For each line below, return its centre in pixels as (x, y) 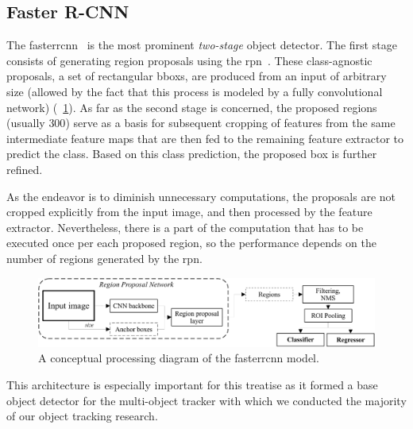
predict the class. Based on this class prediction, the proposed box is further (192, 154)
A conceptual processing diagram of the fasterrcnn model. (179, 358)
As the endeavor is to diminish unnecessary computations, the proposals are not (201, 196)
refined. (25, 169)
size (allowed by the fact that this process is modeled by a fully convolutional (195, 91)
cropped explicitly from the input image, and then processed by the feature (189, 212)
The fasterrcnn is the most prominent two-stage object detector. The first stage (202, 45)
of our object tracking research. (82, 416)
